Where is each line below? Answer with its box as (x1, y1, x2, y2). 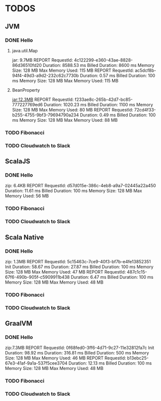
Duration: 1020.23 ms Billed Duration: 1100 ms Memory (43, 101, 153, 107)
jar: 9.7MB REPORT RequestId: (12, 57, 73, 63)
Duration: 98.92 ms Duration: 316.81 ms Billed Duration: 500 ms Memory (5, 350, 149, 356)
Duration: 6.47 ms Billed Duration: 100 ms (70, 274, 154, 280)
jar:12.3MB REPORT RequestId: (12, 96, 74, 102)
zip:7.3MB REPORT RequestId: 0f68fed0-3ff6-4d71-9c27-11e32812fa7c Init (5, 345, 154, 351)
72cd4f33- (134, 107, 156, 112)
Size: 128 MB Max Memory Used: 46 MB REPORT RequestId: (5, 355, 126, 361)
